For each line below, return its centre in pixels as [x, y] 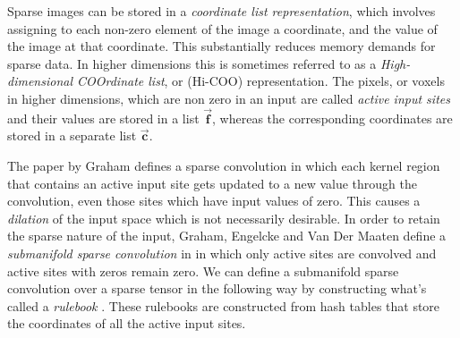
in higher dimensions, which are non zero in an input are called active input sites [229, 98]
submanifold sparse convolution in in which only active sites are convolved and [222, 253]
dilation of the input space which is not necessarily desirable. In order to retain [224, 218]
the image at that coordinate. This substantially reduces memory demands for [221, 46]
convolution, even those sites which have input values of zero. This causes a [214, 201]
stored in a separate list [72, 135]
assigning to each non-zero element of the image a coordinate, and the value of [222, 28]
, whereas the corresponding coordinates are [332, 118]
